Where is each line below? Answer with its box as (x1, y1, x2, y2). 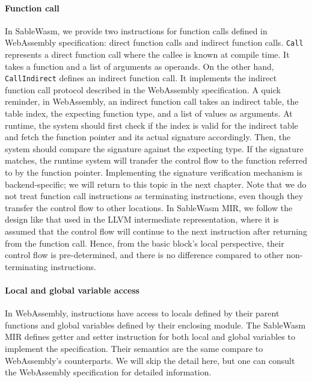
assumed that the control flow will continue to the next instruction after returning (5, 225, 307, 238)
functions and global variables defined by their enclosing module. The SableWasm (5, 318, 306, 331)
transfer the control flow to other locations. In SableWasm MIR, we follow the (5, 201, 293, 214)
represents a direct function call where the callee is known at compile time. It (5, 48, 290, 61)
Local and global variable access (5, 283, 139, 296)
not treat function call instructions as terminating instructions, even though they (5, 189, 304, 202)
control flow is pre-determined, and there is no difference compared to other (5, 248, 284, 261)
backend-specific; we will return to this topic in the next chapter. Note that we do (5, 177, 307, 190)
